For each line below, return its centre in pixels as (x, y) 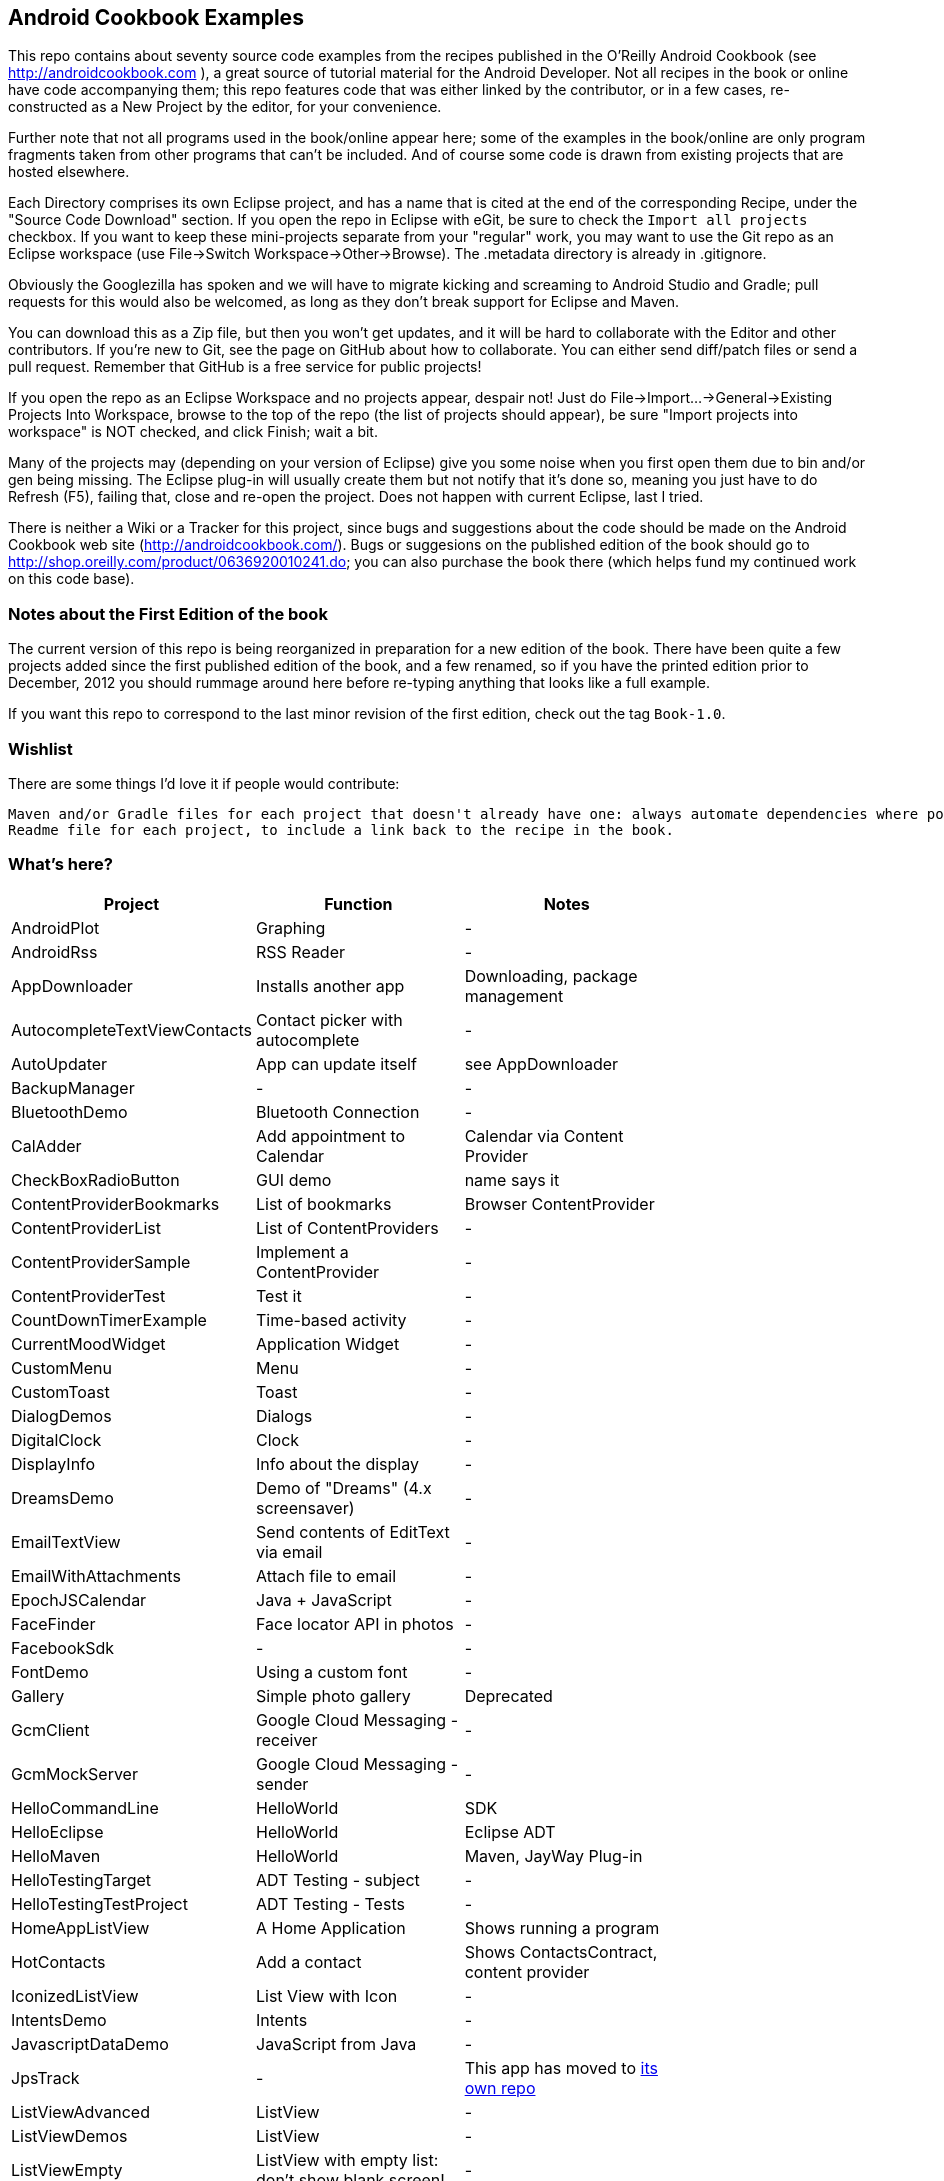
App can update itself (336, 1063)
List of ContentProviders (347, 1227)
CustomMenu (61, 1367)
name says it (512, 1179)
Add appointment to (331, 1135)
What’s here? (60, 864)
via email (289, 1551)
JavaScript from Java (336, 2043)
